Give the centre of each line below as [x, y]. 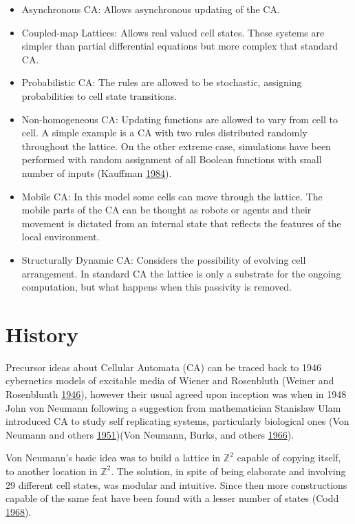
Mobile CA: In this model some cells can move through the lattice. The [172, 196]
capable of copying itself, [289, 458]
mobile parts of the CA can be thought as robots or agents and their [166, 210]
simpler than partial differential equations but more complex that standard [180, 46]
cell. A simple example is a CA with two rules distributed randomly [164, 133]
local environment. [61, 237]
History [42, 334]
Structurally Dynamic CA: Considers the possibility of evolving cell [164, 259]
